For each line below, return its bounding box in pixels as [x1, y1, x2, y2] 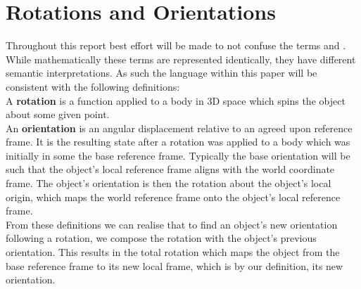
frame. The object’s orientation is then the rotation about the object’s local [6, 176, 331, 191]
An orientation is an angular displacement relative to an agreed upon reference [6, 120, 353, 135]
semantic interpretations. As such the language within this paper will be [6, 65, 317, 80]
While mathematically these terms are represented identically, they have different [6, 51, 356, 66]
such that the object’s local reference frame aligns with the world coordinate [6, 162, 335, 176]
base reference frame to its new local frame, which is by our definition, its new [6, 258, 343, 273]
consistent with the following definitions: [6, 79, 180, 94]
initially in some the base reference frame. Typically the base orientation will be [6, 148, 350, 162]
